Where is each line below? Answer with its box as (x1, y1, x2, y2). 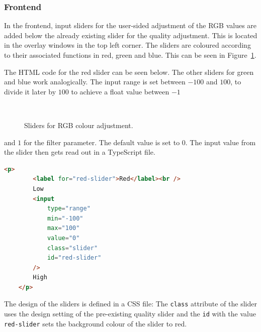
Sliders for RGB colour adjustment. (24, 120, 133, 130)
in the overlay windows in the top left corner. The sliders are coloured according (4, 40, 251, 50)
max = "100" (47, 225, 80, 232)
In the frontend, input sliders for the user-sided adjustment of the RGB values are (4, 20, 257, 31)
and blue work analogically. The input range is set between (4, 76, 186, 87)
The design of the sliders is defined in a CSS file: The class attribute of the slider (4, 298, 257, 309)
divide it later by (4, 86, 56, 96)
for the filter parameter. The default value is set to (23, 137, 180, 147)
